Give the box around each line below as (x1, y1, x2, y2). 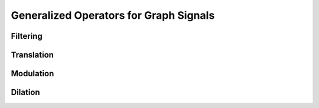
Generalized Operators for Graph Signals (11, 9, 215, 22)
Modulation (11, 69, 54, 79)
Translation (11, 50, 54, 60)
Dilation (11, 87, 41, 97)
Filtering (11, 31, 43, 41)
